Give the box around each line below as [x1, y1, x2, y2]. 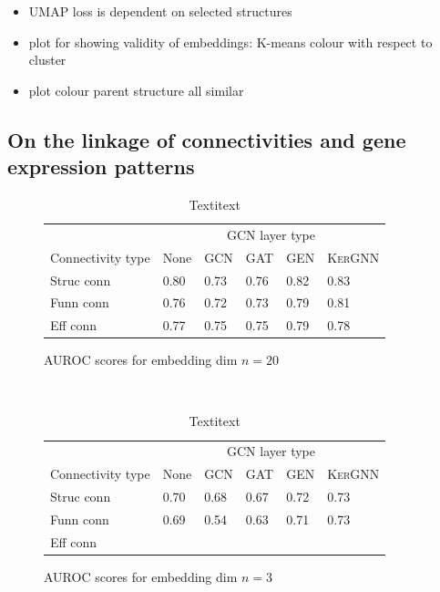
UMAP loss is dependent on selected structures [28, 2, 292, 20]
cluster [28, 50, 67, 69]
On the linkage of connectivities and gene [7, 125, 406, 153]
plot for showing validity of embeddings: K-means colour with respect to [28, 32, 433, 51]
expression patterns [7, 152, 195, 181]
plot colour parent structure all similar [28, 80, 244, 99]
